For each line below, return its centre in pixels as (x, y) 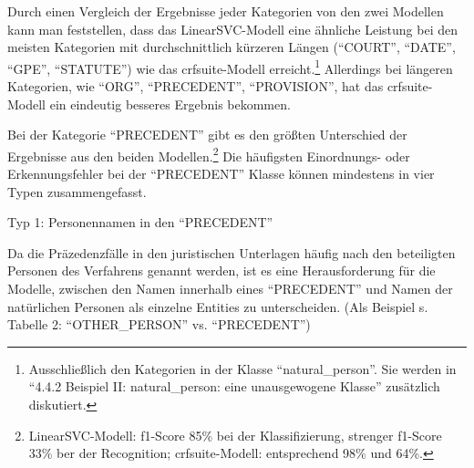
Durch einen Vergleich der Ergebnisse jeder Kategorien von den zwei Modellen (226, 11)
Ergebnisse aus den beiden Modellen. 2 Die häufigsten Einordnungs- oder (209, 154)
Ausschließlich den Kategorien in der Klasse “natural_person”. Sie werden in (242, 368)
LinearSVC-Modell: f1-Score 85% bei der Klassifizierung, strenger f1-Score (235, 435)
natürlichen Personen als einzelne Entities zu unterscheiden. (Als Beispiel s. (218, 306)
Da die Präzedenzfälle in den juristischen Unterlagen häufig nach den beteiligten (232, 252)
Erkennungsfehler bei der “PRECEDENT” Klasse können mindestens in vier (221, 174)
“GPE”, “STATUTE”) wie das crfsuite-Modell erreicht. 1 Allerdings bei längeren (230, 67)
